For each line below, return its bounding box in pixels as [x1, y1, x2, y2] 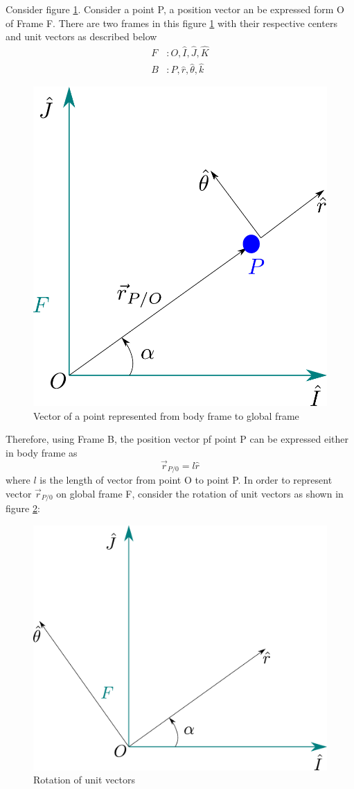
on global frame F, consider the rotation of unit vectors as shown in [56, 486, 344, 500]
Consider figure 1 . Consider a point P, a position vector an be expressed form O [6, 2, 344, 16]
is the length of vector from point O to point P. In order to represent [39, 473, 333, 487]
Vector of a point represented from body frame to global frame [33, 408, 299, 423]
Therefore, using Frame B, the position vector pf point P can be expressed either [6, 432, 349, 446]
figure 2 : [6, 501, 40, 516]
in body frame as [6, 445, 78, 459]
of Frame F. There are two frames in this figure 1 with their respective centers [6, 15, 337, 30]
